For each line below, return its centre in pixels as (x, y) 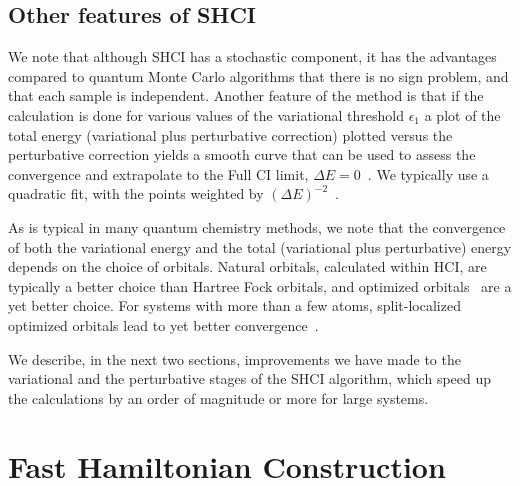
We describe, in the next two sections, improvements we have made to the (234, 358)
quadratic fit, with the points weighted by (136, 193)
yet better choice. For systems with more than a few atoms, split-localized (234, 305)
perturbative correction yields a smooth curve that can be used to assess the (242, 154)
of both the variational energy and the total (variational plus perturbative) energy (260, 246)
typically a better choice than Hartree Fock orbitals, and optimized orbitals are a (260, 285)
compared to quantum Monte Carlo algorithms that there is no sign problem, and (258, 75)
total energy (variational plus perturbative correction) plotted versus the (230, 134)
